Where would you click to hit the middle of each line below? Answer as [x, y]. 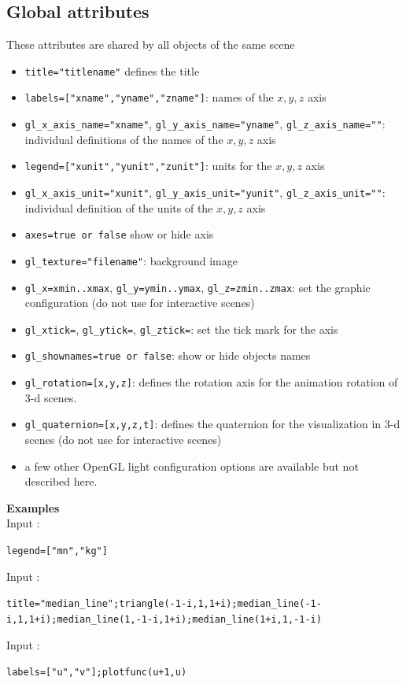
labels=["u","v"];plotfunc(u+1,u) [97, 673]
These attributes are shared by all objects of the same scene [151, 44]
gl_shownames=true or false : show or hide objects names [168, 355]
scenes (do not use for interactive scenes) [123, 440]
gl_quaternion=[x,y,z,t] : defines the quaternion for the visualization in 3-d [212, 424]
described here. [61, 481]
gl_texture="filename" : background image [131, 260]
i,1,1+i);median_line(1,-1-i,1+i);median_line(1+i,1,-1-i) [164, 619]
